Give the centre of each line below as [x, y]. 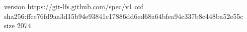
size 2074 [18, 25]
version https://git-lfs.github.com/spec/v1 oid [74, 6]
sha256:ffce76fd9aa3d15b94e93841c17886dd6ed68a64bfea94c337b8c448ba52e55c [124, 16]
